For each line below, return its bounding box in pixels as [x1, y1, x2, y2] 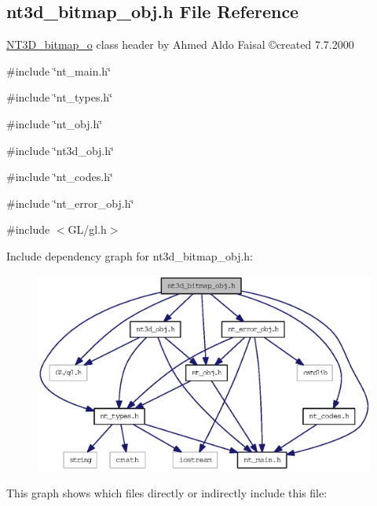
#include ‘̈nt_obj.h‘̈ [6, 115, 103, 131]
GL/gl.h [68, 221, 107, 238]
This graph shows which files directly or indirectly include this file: [6, 484, 328, 500]
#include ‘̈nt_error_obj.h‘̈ [6, 194, 134, 211]
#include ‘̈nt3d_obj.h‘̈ [6, 142, 114, 158]
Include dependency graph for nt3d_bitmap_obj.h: [6, 247, 253, 264]
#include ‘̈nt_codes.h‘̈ [6, 168, 113, 185]
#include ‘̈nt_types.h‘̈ [6, 89, 113, 105]
